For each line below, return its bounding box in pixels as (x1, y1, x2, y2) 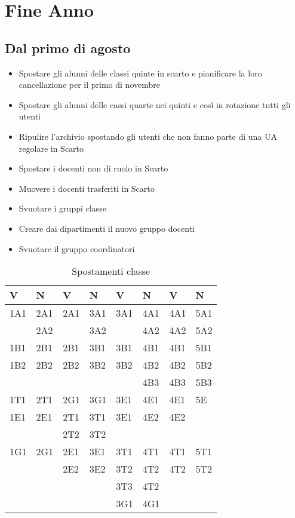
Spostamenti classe (72, 264, 150, 278)
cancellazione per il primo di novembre (19, 78, 160, 91)
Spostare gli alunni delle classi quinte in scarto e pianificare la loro (19, 66, 262, 79)
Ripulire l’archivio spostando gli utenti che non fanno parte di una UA (19, 130, 277, 142)
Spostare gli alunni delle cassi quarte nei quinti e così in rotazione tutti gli (19, 98, 291, 111)
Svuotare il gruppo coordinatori (19, 242, 135, 255)
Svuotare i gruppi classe (19, 202, 106, 214)
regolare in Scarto (19, 142, 84, 154)
